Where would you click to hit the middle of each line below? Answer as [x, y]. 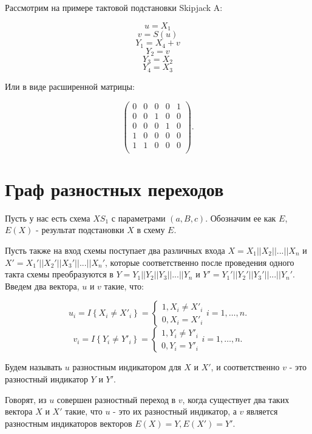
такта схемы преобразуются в [59, 274]
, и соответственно [245, 367]
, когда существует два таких [236, 399]
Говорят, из [26, 399]
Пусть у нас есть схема [48, 218]
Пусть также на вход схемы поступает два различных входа [115, 250]
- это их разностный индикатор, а [175, 411]
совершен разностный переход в [116, 399]
